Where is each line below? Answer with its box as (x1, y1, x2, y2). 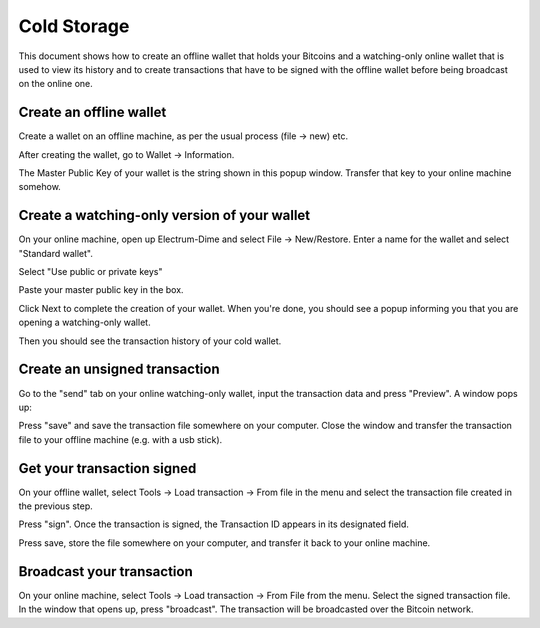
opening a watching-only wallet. (18, 316, 151, 329)
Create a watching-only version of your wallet (18, 207, 311, 224)
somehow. (18, 181, 62, 193)
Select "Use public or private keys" (18, 266, 163, 278)
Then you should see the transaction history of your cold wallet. (18, 335, 282, 347)
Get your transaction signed (18, 460, 197, 477)
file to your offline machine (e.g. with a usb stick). (18, 433, 223, 445)
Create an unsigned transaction (18, 361, 220, 378)
